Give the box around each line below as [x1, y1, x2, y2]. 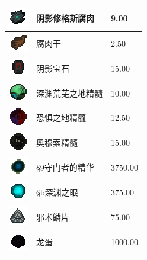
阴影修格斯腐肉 [36, 12, 94, 24]
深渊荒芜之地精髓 [36, 86, 103, 99]
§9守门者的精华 [36, 161, 94, 174]
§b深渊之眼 [36, 185, 78, 198]
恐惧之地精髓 [36, 111, 86, 124]
